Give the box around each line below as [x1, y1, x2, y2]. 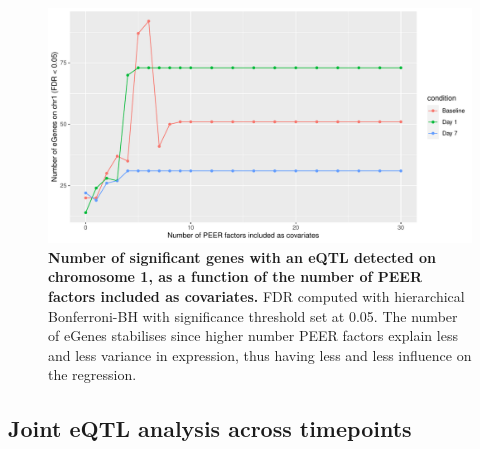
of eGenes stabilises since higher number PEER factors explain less [48, 325, 458, 346]
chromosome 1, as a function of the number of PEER [48, 266, 423, 287]
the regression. [48, 364, 137, 385]
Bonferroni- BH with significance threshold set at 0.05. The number [48, 305, 458, 326]
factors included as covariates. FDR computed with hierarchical [48, 285, 465, 306]
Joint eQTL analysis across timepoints [8, 413, 412, 444]
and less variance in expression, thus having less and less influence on [48, 344, 472, 365]
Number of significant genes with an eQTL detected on [48, 246, 436, 267]
